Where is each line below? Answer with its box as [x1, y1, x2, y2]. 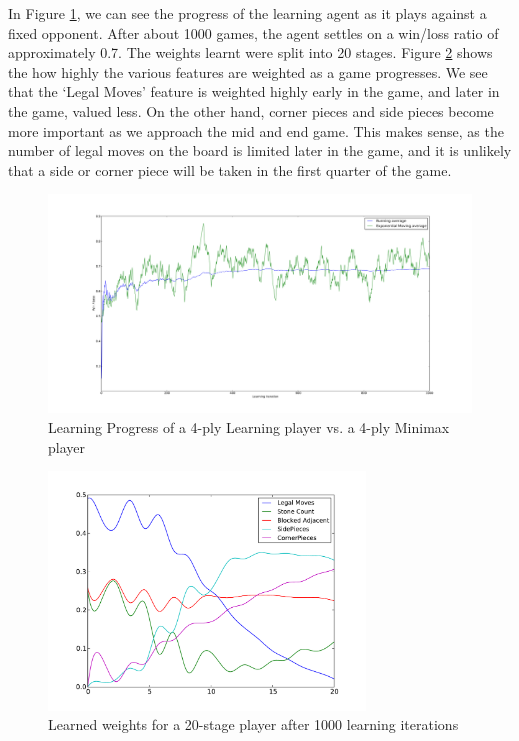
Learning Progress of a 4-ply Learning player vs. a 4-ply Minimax [48, 416, 450, 437]
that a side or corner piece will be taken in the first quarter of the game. [8, 159, 452, 180]
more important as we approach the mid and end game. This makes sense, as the [8, 120, 504, 141]
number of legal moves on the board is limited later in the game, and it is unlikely [8, 140, 512, 161]
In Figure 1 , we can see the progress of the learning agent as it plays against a [8, 3, 487, 23]
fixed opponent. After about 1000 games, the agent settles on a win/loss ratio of [8, 22, 499, 43]
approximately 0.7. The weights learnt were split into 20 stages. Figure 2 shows [8, 42, 493, 63]
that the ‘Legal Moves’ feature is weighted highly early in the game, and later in [8, 81, 500, 102]
